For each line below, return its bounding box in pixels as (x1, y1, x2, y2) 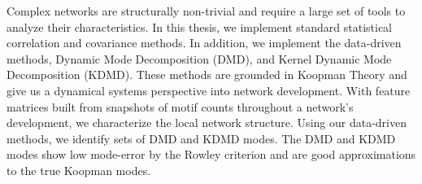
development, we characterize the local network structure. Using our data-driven (7, 114, 407, 131)
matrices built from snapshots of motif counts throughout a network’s (7, 98, 354, 115)
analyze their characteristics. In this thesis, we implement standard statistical (7, 18, 393, 35)
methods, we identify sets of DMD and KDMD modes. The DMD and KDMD (7, 129, 396, 147)
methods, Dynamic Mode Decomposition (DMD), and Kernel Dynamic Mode (7, 50, 392, 67)
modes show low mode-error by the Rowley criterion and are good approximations (7, 146, 416, 163)
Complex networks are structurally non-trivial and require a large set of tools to (7, 2, 406, 19)
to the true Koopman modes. (7, 161, 151, 178)
